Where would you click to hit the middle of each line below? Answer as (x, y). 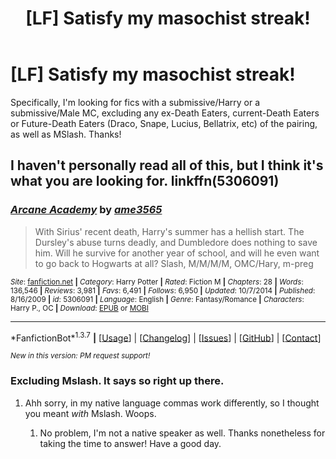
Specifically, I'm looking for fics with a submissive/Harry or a (135, 102)
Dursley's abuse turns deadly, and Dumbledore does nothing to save (176, 242)
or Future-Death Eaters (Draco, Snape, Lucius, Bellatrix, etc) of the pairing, (164, 123)
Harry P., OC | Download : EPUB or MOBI (79, 308)
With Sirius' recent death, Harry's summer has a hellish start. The (169, 231)
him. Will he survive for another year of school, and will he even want (177, 253)
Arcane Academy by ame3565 (86, 210)
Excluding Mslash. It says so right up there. (117, 381)
